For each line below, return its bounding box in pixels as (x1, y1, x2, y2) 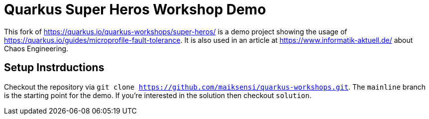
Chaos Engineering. (4, 44, 69, 53)
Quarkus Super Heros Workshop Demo (4, 1, 266, 18)
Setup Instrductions (4, 61, 105, 74)
